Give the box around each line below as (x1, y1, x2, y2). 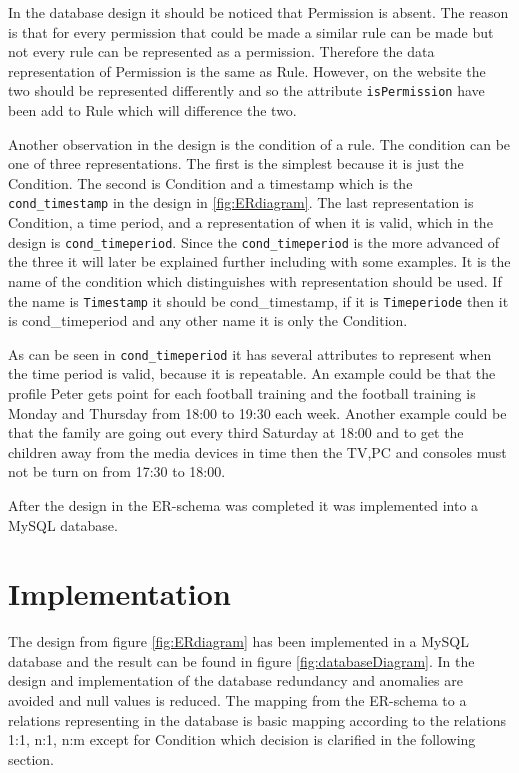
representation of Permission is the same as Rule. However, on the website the (8, 60, 486, 81)
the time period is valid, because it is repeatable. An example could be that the (8, 363, 496, 384)
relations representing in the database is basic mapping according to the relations (8, 709, 507, 730)
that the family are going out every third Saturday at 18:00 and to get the (8, 422, 464, 443)
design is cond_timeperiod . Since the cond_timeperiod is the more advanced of (8, 231, 500, 252)
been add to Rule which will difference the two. (8, 100, 297, 121)
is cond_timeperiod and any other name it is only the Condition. (8, 310, 408, 331)
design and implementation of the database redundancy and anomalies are (8, 670, 463, 691)
